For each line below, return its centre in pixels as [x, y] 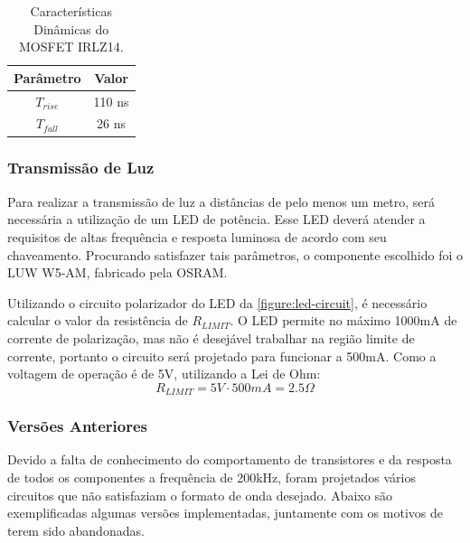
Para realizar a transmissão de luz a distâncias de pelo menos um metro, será [221, 201]
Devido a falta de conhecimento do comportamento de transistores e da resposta [230, 459]
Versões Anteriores [77, 426]
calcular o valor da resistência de [98, 320]
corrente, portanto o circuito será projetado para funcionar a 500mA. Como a [222, 356]
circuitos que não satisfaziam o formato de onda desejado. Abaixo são [200, 495]
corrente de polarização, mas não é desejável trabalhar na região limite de [211, 337]
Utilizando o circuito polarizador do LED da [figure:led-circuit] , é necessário [217, 302]
